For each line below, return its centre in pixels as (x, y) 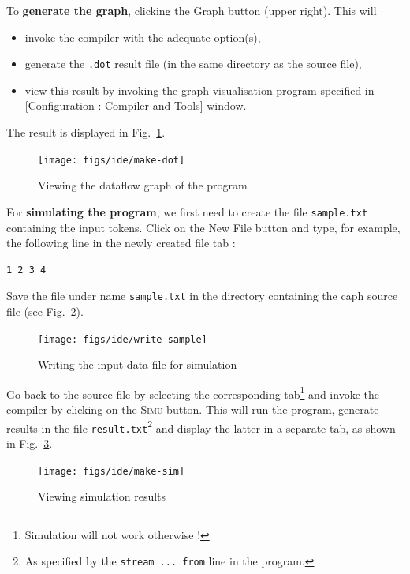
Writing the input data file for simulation (138, 364)
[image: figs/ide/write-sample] (123, 339)
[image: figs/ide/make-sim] (112, 471)
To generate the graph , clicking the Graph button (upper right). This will (192, 10)
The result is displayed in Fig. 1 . (86, 132)
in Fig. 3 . (30, 443)
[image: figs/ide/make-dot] (112, 160)
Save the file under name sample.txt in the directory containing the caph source (202, 296)
